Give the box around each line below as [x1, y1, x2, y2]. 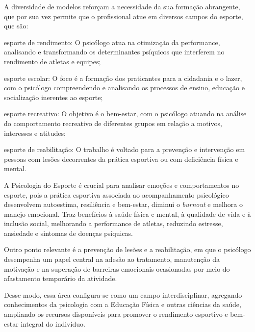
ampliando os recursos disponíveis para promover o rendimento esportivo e [4, 309, 228, 319]
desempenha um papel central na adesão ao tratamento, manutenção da [4, 254, 220, 264]
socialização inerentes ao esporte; [4, 92, 103, 102]
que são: [4, 21, 28, 31]
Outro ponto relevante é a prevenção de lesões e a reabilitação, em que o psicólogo [4, 244, 251, 255]
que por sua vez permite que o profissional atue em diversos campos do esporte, [4, 11, 243, 21]
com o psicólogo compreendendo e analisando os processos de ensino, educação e [4, 82, 245, 93]
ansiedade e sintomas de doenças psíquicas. [4, 228, 133, 238]
